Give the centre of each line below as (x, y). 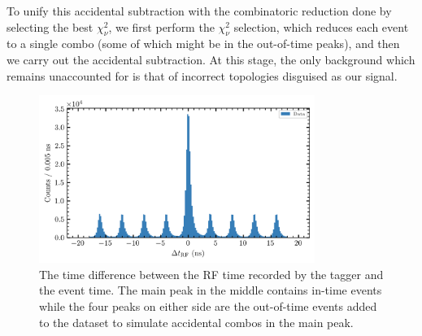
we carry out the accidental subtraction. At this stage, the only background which (211, 59)
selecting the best (50, 26)
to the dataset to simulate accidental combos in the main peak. (196, 322)
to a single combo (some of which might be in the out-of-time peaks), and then (203, 44)
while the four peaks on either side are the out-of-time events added (208, 305)
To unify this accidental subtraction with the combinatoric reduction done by (199, 11)
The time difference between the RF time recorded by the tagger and (211, 274)
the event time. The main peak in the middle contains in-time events (211, 290)
